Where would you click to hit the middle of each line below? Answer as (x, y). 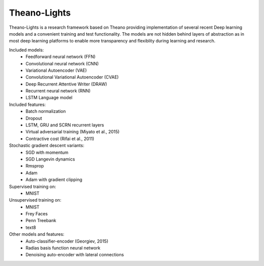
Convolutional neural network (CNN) (62, 63)
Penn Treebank (41, 221)
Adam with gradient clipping (54, 180)
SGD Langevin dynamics (50, 159)
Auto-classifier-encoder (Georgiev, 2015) (67, 241)
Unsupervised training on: (35, 200)
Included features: (27, 104)
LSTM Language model (49, 98)
